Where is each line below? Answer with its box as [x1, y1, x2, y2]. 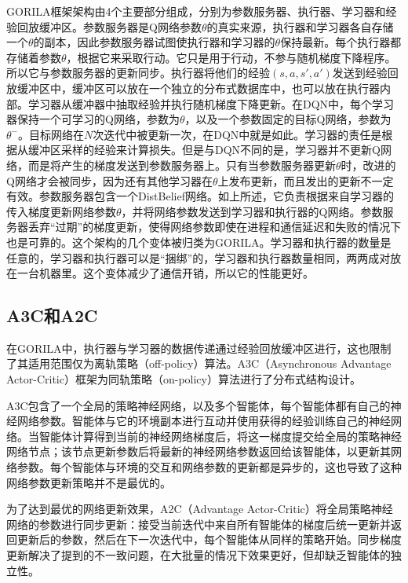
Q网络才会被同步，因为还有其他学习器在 [6, 172, 213, 189]
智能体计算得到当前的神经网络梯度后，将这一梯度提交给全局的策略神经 [38, 427, 402, 444]
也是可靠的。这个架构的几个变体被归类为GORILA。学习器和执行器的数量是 [6, 233, 392, 250]
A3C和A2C [6, 303, 98, 328]
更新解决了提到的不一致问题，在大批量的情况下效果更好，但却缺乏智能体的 [6, 547, 391, 563]
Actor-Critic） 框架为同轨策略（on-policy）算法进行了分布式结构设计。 [6, 371, 361, 387]
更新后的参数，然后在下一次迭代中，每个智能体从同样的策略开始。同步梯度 [16, 531, 402, 548]
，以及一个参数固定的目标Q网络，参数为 [184, 111, 392, 127]
